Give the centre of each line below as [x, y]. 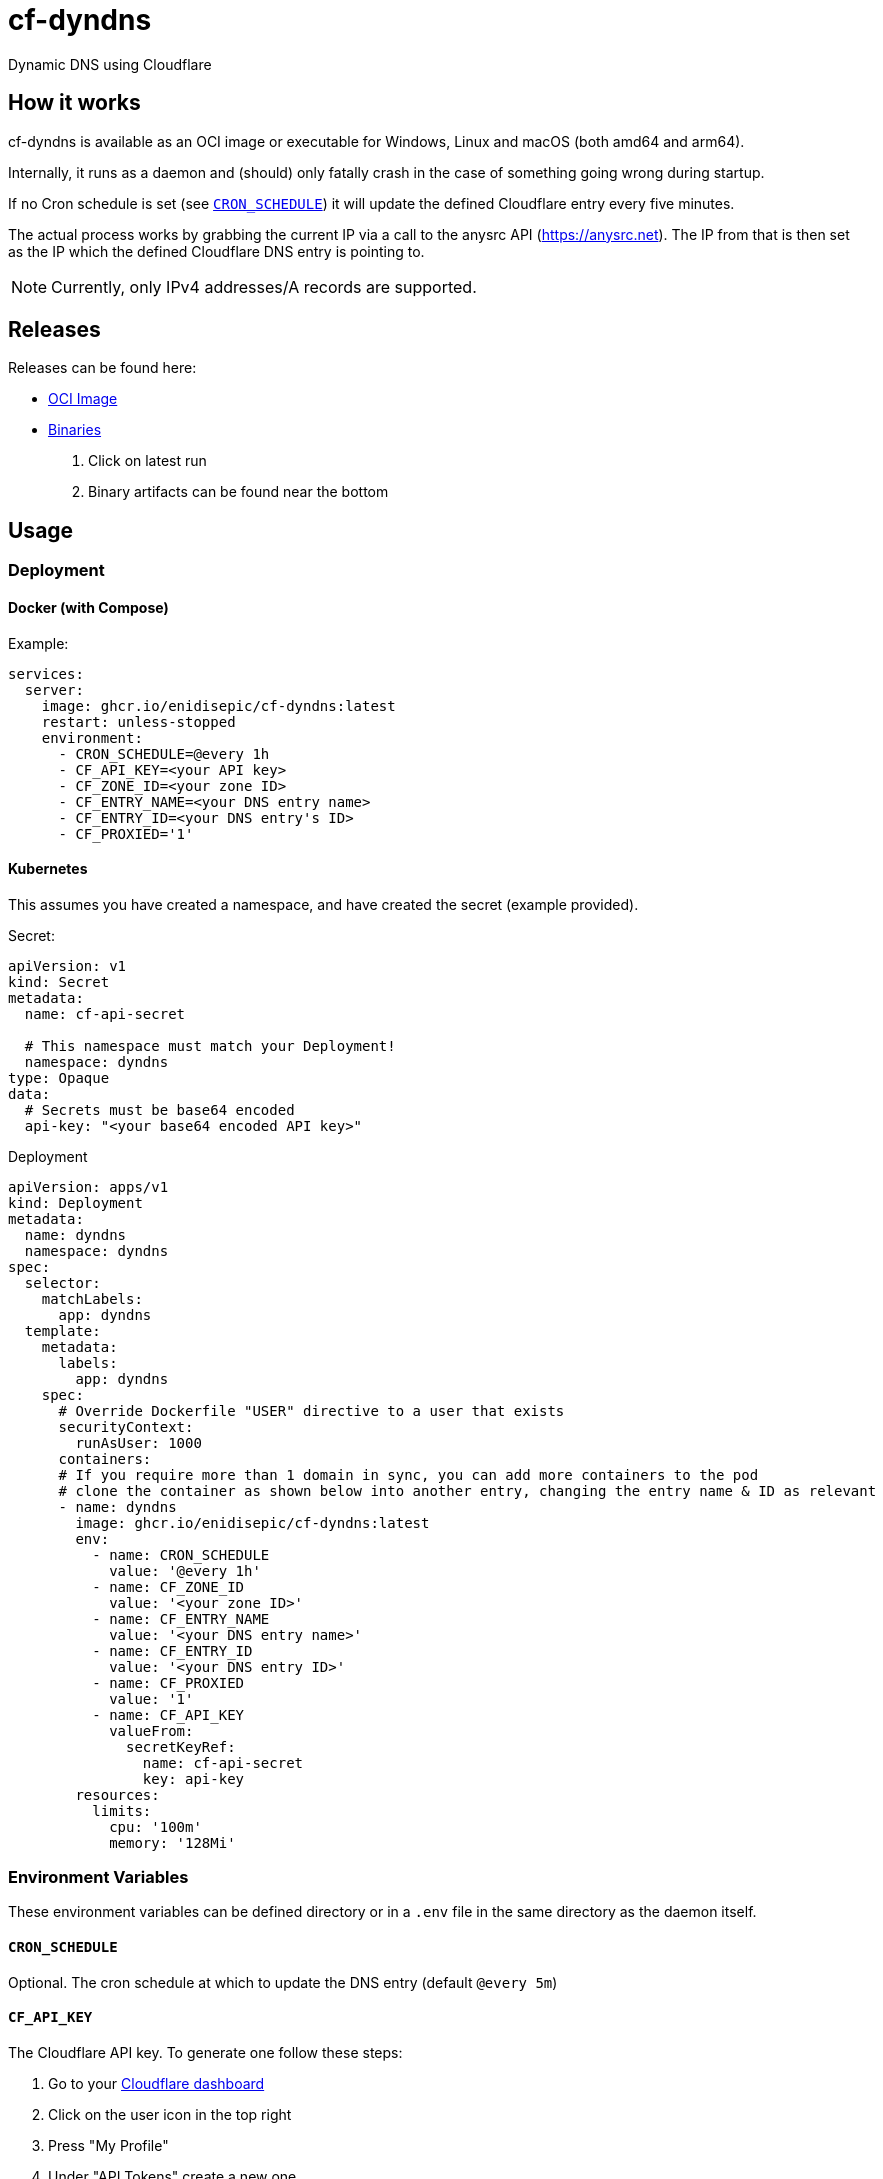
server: [54, 689]
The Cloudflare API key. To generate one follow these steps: [205, 2052]
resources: [117, 1794]
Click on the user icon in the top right [170, 2114]
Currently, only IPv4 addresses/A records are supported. [264, 286]
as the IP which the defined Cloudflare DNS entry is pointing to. [216, 251]
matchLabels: [92, 1298]
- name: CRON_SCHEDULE [181, 1554]
